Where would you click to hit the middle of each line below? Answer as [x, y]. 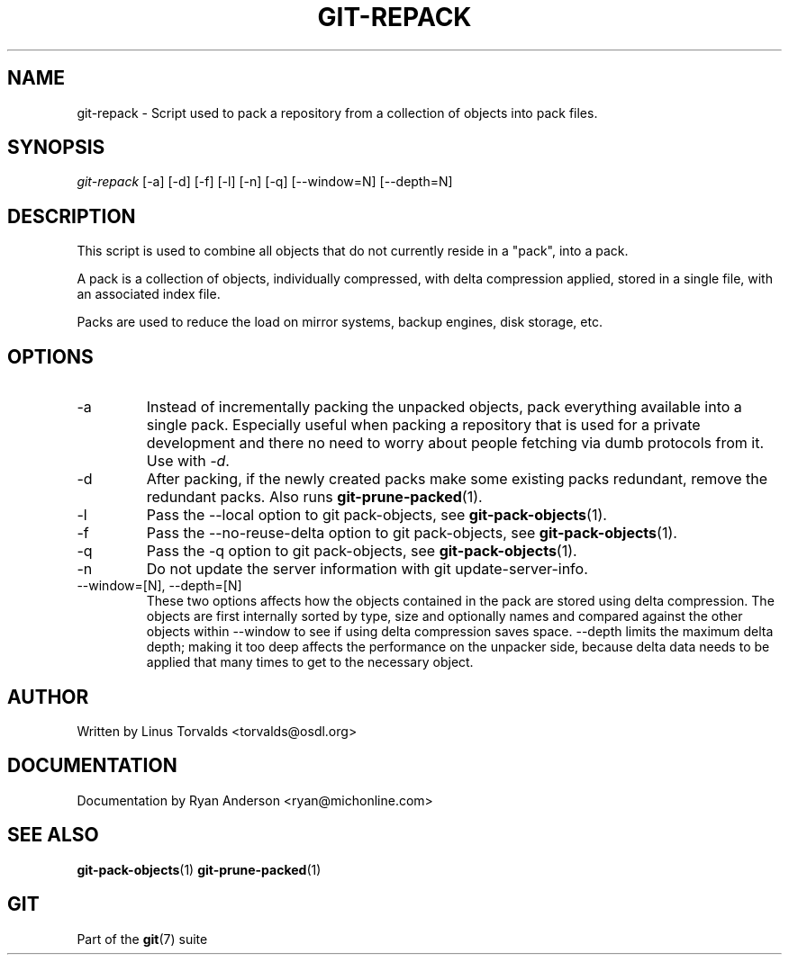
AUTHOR [48, 697]
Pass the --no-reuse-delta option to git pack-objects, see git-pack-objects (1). [412, 533]
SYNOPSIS [56, 148]
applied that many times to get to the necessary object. [310, 662]
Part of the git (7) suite [142, 939]
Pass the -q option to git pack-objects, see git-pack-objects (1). [362, 551]
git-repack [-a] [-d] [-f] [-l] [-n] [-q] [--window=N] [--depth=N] [265, 182]
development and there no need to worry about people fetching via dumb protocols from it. [455, 443]
